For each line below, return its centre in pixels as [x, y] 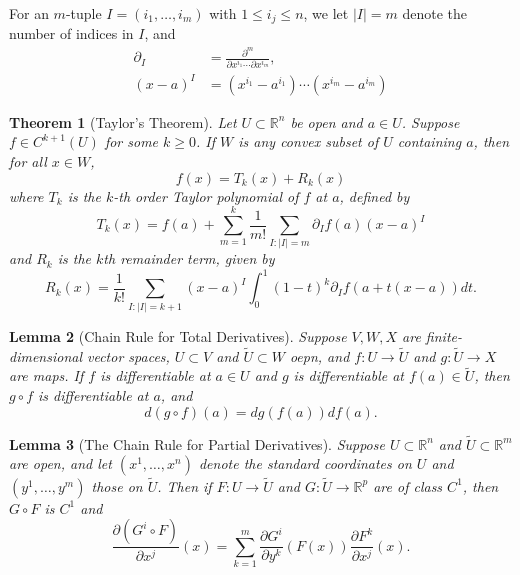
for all [28, 161]
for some [131, 141]
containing [429, 141]
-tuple [83, 13]
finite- [444, 335]
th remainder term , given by [189, 258]
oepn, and [319, 355]
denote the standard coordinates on [305, 463]
